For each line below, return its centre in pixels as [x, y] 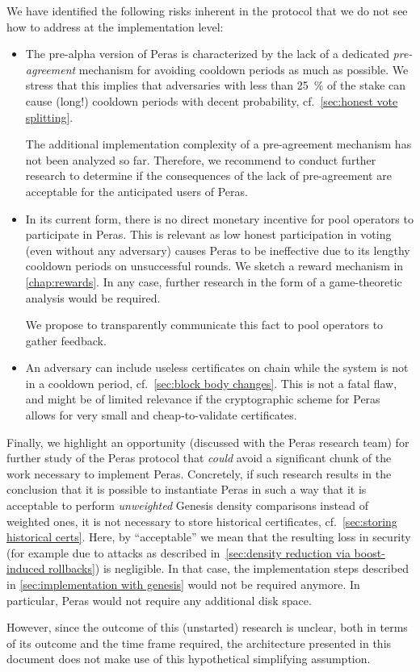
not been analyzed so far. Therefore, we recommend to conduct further [201, 159]
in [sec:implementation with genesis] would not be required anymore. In [183, 584]
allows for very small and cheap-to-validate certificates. [161, 415]
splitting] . [49, 117]
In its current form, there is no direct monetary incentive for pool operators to [219, 218]
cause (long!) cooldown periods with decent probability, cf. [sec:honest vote [212, 100]
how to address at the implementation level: [115, 26]
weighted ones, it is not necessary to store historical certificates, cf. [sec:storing [202, 521]
